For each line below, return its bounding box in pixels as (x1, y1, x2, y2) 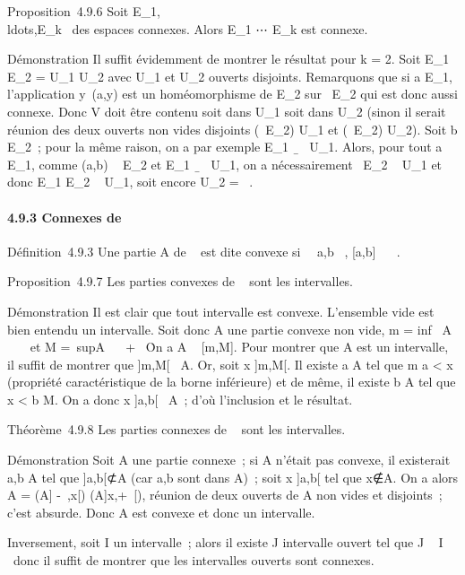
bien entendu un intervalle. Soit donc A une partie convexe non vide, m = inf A (7, 319, 452, 338)
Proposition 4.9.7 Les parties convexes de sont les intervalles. (7, 272, 354, 291)
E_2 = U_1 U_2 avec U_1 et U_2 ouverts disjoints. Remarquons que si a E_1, (7, 66, 452, 85)
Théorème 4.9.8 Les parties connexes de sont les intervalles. (7, 420, 346, 439)
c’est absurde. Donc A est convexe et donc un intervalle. (7, 502, 315, 521)
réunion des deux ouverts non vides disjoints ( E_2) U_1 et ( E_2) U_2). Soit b (7, 119, 458, 138)
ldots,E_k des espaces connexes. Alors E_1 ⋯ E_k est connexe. (7, 19, 368, 38)
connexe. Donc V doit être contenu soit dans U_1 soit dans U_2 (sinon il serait (7, 101, 446, 120)
